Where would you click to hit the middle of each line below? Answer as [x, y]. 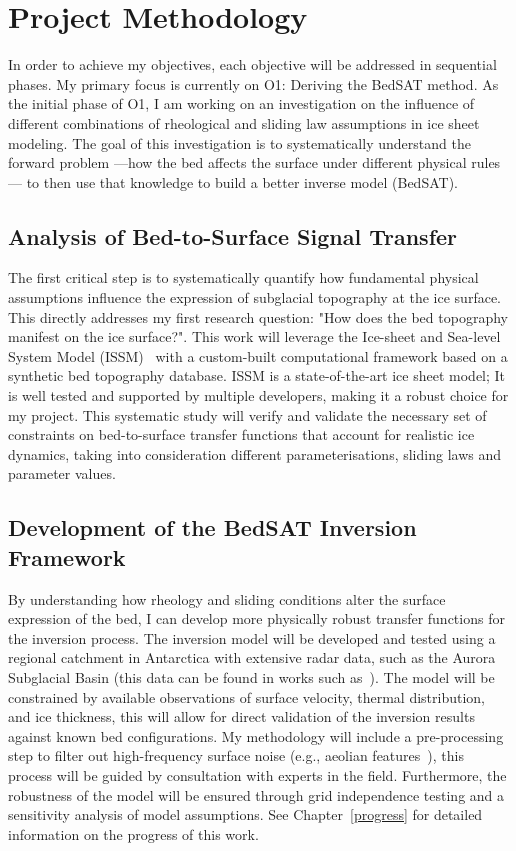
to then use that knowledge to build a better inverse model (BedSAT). [242, 181]
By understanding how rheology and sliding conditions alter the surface [227, 598]
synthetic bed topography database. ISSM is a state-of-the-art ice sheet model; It [257, 375]
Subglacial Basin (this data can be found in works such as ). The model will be [251, 676]
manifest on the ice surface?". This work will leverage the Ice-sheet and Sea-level [254, 336]
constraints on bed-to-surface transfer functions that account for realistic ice [241, 434]
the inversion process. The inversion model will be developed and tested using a [252, 637]
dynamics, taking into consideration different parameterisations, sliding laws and [254, 453]
